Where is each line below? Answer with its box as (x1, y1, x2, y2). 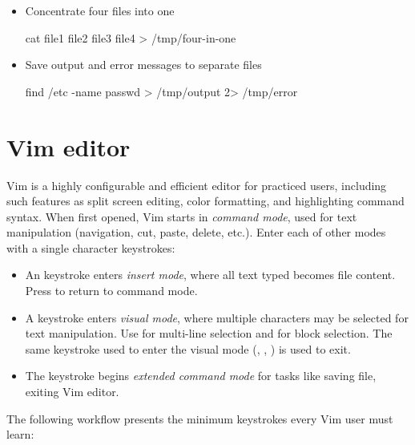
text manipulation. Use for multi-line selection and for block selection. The (25, 325, 393, 342)
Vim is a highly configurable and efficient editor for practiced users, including (6, 176, 387, 193)
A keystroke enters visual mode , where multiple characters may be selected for (25, 309, 409, 326)
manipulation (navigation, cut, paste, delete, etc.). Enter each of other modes (6, 224, 386, 241)
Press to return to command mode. (25, 282, 198, 299)
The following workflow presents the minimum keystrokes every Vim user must (6, 410, 393, 427)
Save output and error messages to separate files (25, 56, 262, 73)
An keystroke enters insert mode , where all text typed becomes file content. (25, 266, 396, 283)
